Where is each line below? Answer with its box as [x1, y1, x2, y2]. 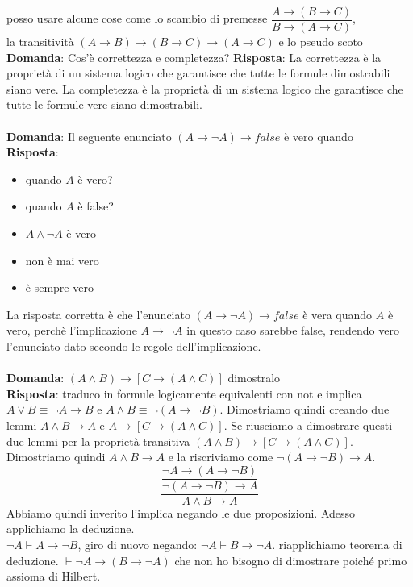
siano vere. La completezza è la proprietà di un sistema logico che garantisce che [6, 80, 403, 97]
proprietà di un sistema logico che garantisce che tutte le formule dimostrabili [6, 65, 390, 81]
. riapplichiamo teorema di [272, 536, 403, 552]
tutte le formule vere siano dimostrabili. [6, 96, 202, 113]
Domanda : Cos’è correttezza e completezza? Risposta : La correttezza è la [6, 48, 382, 65]
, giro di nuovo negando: [77, 536, 198, 552]
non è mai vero [25, 252, 99, 269]
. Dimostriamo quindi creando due [219, 401, 390, 418]
